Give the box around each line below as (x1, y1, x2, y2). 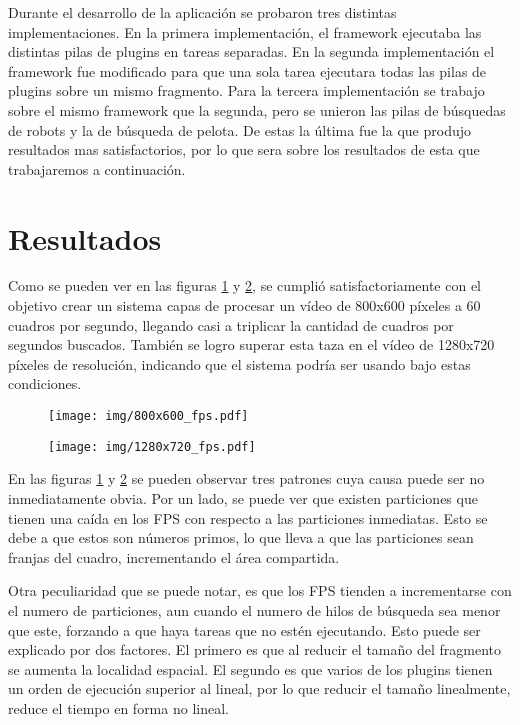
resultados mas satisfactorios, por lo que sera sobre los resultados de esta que (8, 139, 480, 160)
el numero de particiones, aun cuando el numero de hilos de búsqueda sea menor (8, 599, 501, 620)
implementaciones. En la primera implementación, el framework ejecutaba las (8, 21, 482, 42)
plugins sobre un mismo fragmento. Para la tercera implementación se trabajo (8, 80, 485, 101)
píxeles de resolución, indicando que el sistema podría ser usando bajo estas (8, 353, 471, 374)
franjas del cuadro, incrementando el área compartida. (8, 546, 340, 567)
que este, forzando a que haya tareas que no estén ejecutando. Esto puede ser (8, 619, 481, 640)
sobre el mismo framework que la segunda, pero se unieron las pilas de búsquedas (8, 99, 506, 120)
